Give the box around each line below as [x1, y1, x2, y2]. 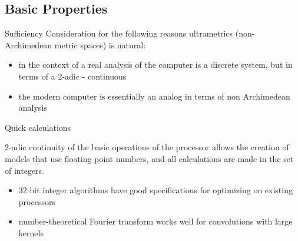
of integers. [5, 164, 45, 176]
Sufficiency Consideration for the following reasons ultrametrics [5, 27, 233, 39]
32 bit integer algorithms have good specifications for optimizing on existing [18, 184, 293, 196]
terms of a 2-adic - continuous [18, 70, 127, 82]
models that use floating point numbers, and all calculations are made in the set [5, 152, 294, 164]
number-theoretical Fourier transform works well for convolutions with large [18, 215, 293, 227]
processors [18, 195, 55, 207]
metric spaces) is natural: [54, 38, 146, 51]
